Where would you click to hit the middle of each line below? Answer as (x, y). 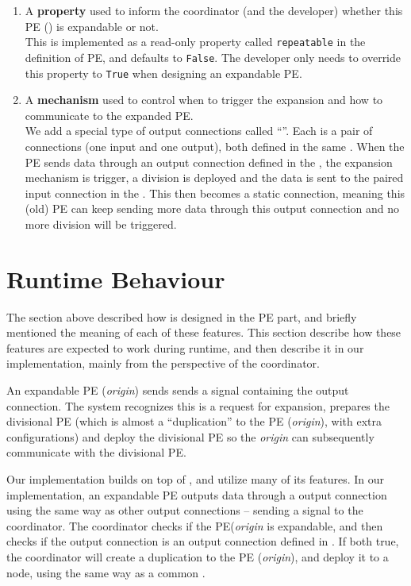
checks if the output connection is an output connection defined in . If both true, (203, 541)
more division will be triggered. (101, 224)
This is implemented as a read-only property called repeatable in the (195, 42)
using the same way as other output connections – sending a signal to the (185, 510)
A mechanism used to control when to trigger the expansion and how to (204, 100)
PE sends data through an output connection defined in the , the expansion (209, 162)
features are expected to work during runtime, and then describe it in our (185, 347)
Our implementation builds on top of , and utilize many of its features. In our (195, 478)
